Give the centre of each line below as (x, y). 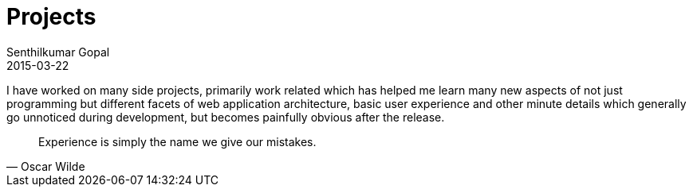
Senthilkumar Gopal (58, 52)
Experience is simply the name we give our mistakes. (177, 141)
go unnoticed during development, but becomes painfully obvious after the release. (226, 117)
